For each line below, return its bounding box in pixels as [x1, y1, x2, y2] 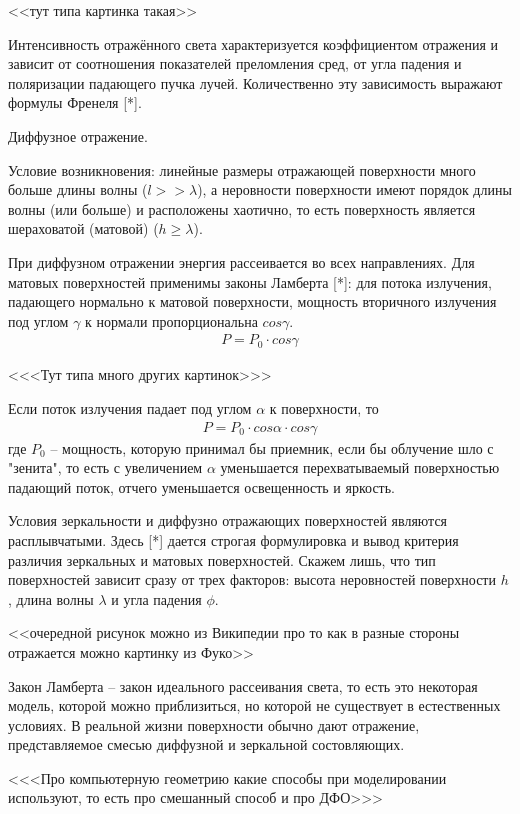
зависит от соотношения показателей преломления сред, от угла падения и [8, 53, 462, 74]
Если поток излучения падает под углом [8, 397, 252, 418]
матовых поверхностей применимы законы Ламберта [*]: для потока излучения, [8, 271, 492, 292]
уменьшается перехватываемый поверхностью [220, 457, 500, 478]
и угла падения [111, 588, 202, 609]
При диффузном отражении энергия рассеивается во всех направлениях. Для [8, 251, 475, 272]
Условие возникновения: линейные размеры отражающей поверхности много [8, 159, 476, 180]
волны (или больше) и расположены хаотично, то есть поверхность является [8, 198, 476, 219]
